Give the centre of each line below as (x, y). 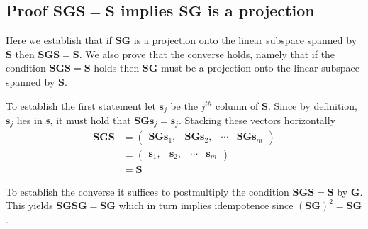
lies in (29, 120)
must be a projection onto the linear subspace (261, 68)
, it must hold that (90, 120)
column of (237, 105)
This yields (29, 205)
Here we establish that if (59, 40)
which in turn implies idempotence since (206, 205)
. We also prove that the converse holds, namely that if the (207, 54)
